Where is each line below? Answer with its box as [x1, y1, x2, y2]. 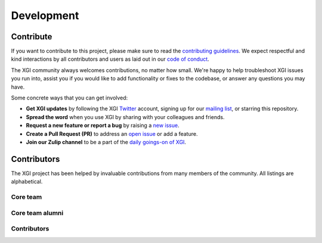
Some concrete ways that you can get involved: [11, 94, 128, 101]
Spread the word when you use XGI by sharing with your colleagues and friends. [26, 113, 225, 120]
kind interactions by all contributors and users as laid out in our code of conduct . [11, 55, 210, 63]
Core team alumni [11, 208, 64, 217]
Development [11, 9, 79, 22]
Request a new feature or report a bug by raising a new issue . [26, 122, 179, 129]
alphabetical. [11, 178, 43, 185]
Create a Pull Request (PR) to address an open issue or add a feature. [26, 130, 198, 137]
